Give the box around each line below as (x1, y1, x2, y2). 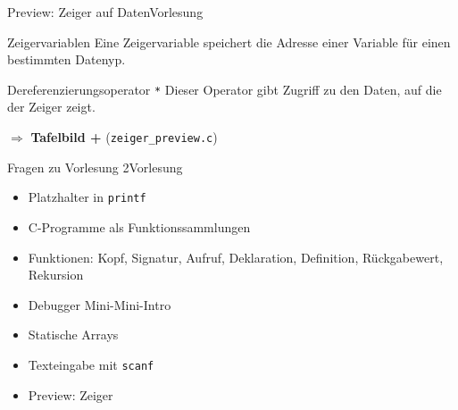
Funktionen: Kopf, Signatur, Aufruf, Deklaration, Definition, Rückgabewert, (28, 247, 444, 266)
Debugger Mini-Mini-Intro (28, 295, 171, 314)
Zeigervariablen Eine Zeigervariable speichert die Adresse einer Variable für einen (7, 32, 451, 51)
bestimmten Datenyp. (7, 50, 126, 69)
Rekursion (28, 265, 84, 284)
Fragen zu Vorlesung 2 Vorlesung (7, 157, 183, 176)
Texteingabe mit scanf (28, 355, 154, 373)
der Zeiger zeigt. (7, 97, 96, 116)
